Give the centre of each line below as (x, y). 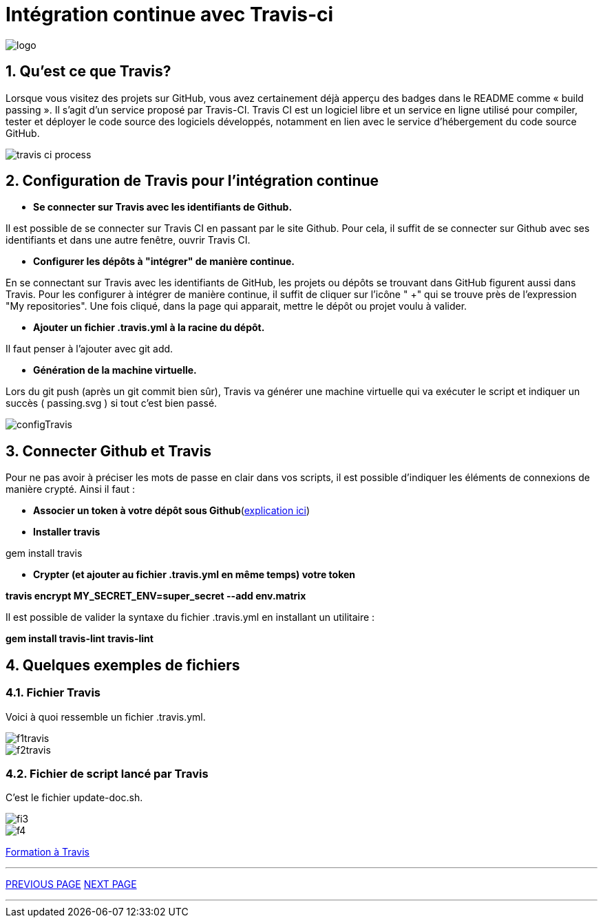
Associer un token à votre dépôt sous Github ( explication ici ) (172, 511)
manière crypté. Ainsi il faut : (71, 489)
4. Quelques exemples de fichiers (123, 665)
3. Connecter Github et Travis (109, 451)
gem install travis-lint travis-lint (80, 639)
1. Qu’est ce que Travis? (88, 72)
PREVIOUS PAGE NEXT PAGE (71, 884)
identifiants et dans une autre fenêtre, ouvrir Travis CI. (128, 240)
